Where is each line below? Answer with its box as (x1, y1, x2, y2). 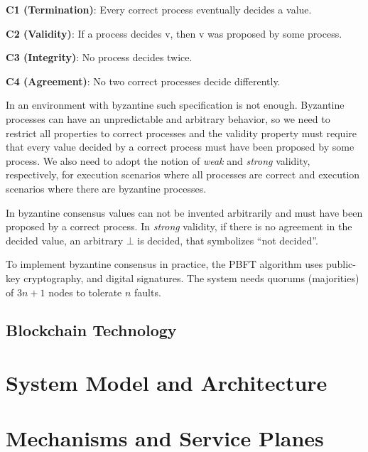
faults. (134, 284, 161, 299)
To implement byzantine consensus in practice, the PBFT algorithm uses (6, 257, 323, 271)
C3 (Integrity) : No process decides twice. (6, 50, 193, 65)
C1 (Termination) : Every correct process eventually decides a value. (6, 2, 312, 16)
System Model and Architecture (6, 368, 328, 397)
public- (325, 257, 356, 271)
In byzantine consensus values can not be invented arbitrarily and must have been (6, 205, 363, 220)
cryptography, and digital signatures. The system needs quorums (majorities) (23, 270, 359, 285)
